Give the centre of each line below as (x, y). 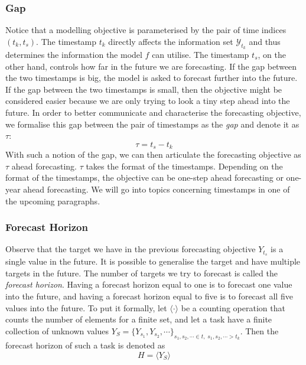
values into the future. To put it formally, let (86, 307)
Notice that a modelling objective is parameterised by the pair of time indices (146, 30)
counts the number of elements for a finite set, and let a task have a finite (139, 319)
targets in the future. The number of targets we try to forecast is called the (141, 273)
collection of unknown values (57, 330)
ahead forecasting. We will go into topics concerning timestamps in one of (157, 189)
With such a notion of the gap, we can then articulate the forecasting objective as (153, 154)
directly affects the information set (171, 41)
